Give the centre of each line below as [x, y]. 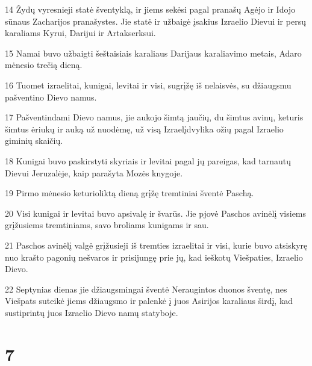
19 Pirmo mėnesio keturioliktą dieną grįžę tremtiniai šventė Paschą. [129, 193]
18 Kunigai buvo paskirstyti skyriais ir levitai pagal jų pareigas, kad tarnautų [148, 160]
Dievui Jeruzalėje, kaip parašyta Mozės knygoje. [94, 172]
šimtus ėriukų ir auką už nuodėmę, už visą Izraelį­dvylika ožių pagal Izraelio [144, 129]
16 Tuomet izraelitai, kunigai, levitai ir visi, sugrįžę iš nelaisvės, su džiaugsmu [148, 85]
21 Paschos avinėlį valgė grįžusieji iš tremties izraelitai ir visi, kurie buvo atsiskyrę [156, 245]
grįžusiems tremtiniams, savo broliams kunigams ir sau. [107, 225]
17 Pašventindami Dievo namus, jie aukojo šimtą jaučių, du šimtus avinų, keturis [154, 117]
